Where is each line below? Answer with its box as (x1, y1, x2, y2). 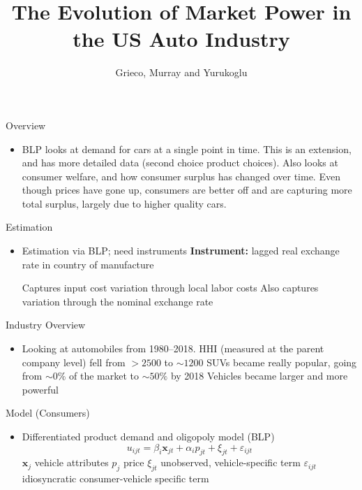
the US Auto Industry (73, 24, 290, 53)
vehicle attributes (34, 455, 109, 470)
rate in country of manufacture (22, 257, 154, 271)
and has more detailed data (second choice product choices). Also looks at (22, 155, 338, 170)
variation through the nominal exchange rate (22, 294, 213, 308)
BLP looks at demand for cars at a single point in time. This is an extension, (22, 141, 352, 156)
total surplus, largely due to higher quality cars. (22, 196, 227, 210)
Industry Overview (6, 317, 86, 332)
